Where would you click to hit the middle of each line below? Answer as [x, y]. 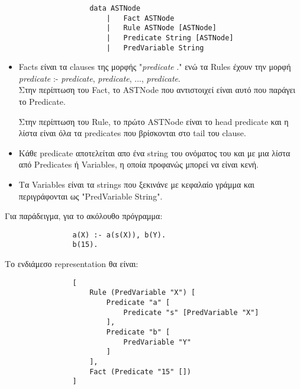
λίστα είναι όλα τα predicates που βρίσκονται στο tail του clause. [132, 133]
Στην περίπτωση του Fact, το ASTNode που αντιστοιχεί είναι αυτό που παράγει [157, 90]
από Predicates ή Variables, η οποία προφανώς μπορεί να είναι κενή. [138, 164]
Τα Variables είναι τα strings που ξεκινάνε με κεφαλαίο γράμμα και [136, 184]
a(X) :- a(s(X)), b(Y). [119, 235]
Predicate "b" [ [138, 332]
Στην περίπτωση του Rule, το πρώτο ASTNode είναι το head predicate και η [154, 121]
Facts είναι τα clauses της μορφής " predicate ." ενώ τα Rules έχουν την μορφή [155, 67]
